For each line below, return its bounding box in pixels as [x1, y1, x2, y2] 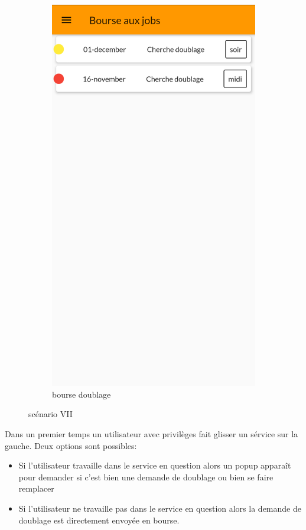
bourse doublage [52, 388, 111, 400]
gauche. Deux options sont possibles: [5, 439, 137, 451]
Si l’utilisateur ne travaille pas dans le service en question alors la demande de [18, 502, 301, 514]
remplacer [18, 482, 54, 495]
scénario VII [28, 408, 73, 420]
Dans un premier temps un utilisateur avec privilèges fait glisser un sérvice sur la [5, 427, 298, 440]
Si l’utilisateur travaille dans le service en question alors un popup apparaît [18, 459, 291, 472]
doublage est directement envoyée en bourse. [18, 513, 180, 526]
